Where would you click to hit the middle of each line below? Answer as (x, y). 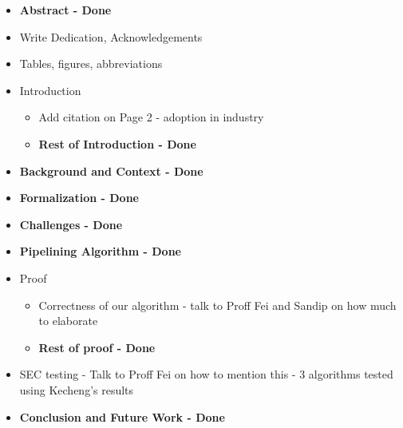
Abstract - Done (65, 10)
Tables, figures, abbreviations (91, 63)
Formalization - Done (79, 198)
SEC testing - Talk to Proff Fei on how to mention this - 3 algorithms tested (206, 374)
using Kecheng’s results (77, 389)
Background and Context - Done (111, 170)
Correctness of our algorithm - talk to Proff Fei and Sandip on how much (217, 305)
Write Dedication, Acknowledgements (111, 36)
